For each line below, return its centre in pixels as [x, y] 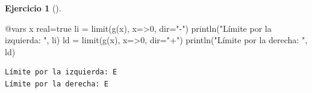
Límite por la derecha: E [57, 84]
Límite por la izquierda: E [61, 72]
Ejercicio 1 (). [33, 8]
